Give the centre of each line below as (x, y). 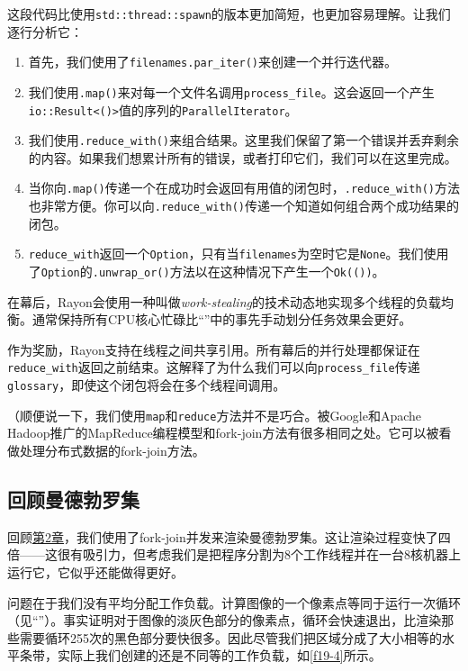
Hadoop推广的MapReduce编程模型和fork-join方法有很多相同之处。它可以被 (223, 433)
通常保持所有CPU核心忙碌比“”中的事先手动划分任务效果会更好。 (222, 319)
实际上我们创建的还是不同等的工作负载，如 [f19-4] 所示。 (219, 655)
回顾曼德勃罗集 (73, 499)
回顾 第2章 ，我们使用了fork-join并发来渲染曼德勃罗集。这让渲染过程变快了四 (229, 536)
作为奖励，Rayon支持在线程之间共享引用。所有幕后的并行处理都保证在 (214, 349)
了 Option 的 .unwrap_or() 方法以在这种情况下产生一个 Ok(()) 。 (207, 272)
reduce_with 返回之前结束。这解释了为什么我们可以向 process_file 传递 (214, 367)
